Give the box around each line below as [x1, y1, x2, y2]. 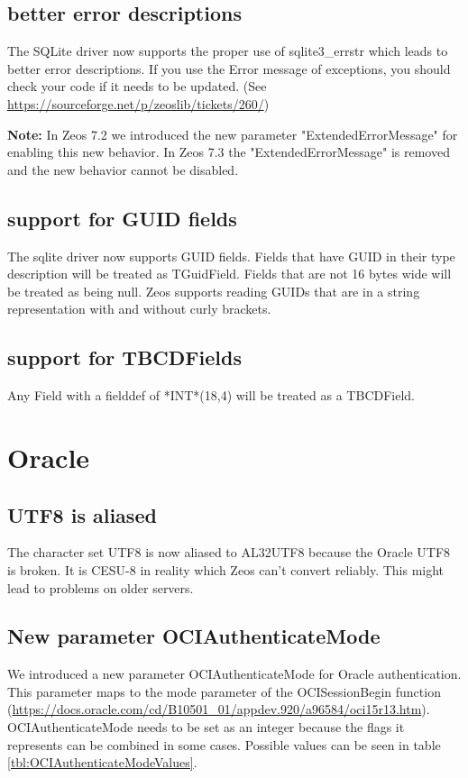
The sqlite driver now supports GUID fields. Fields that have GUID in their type [7, 246, 455, 265]
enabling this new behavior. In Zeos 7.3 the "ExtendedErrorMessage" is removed [7, 142, 450, 161]
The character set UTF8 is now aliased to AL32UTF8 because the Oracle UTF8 [7, 543, 451, 562]
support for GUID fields [7, 204, 237, 232]
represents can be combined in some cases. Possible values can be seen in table [7, 735, 441, 754]
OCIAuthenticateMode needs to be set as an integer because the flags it [7, 718, 405, 737]
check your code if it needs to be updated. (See [7, 77, 267, 96]
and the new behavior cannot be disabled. [7, 160, 239, 178]
